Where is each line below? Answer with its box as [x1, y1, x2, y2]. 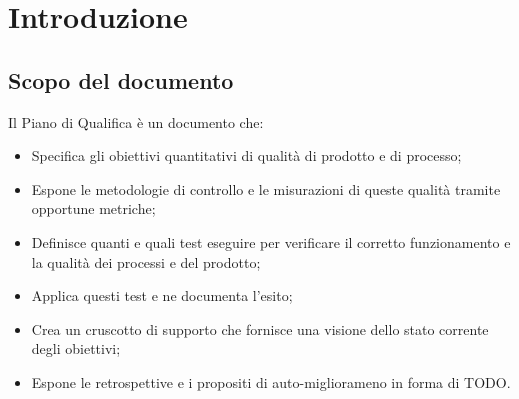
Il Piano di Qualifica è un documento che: [8, 111, 264, 132]
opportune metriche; [31, 198, 156, 219]
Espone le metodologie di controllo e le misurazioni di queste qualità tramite [31, 178, 501, 199]
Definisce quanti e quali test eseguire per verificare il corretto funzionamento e [31, 231, 511, 252]
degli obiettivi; [31, 338, 121, 359]
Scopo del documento [8, 64, 234, 95]
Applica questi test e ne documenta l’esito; [31, 285, 293, 306]
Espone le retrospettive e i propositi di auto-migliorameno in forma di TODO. [31, 371, 511, 392]
